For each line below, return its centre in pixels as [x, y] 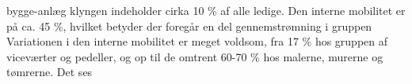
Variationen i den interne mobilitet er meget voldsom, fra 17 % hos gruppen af [197, 41]
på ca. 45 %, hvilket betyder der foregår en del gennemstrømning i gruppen [189, 26]
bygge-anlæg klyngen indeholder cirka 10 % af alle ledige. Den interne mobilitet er [206, 10]
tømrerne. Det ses [50, 72]
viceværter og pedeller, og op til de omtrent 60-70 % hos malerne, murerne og [195, 56]
